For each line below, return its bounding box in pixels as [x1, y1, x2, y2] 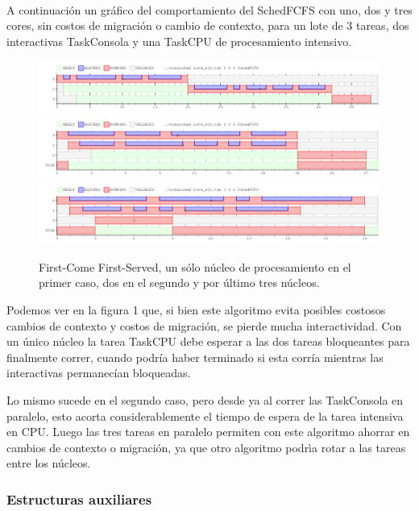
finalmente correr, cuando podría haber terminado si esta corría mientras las [6, 348, 384, 365]
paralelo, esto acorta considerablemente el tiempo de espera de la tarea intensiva [6, 407, 404, 424]
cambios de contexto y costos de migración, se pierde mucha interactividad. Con [6, 317, 402, 334]
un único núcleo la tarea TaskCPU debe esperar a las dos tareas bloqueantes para [6, 333, 410, 350]
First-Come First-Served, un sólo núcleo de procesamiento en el [39, 258, 351, 275]
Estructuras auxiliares [6, 488, 152, 509]
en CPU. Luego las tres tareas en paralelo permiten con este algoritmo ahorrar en [6, 423, 410, 440]
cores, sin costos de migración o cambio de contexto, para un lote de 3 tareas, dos [6, 17, 409, 34]
